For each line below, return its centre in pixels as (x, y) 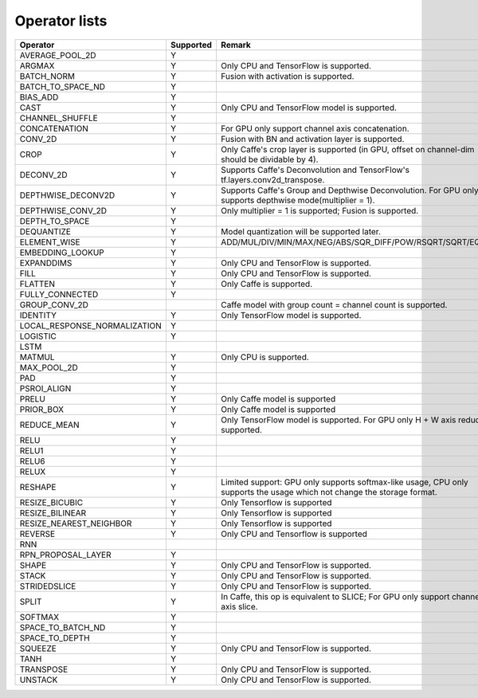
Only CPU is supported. (265, 357)
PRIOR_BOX (41, 409)
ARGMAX (37, 65)
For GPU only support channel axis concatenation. (315, 128)
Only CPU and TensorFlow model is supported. (309, 108)
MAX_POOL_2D (49, 367)
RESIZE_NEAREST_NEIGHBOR (76, 523)
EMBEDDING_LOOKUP (62, 253)
